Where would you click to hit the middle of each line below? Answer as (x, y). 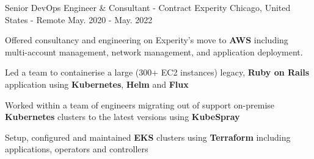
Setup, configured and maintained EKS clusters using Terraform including (148, 137)
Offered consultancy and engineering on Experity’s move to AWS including (147, 40)
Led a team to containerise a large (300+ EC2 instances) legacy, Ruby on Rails (157, 72)
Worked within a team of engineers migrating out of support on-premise (140, 104)
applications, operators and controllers (77, 149)
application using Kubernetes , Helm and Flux (97, 84)
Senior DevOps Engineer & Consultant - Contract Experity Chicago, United (148, 7)
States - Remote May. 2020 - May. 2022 (79, 19)
